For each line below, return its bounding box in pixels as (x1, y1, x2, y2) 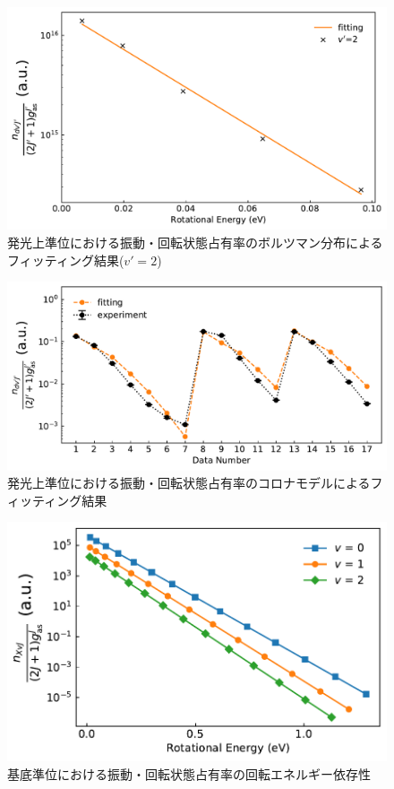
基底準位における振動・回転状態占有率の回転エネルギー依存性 (7, 764, 371, 783)
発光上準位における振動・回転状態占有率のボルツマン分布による (7, 233, 383, 252)
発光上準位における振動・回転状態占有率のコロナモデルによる (7, 473, 371, 492)
